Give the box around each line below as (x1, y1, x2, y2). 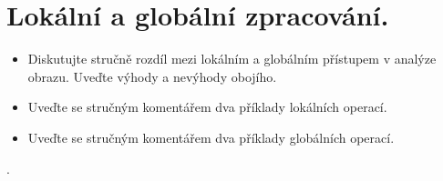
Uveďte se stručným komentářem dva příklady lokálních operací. (27, 97, 387, 116)
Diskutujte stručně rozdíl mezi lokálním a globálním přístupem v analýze (27, 49, 437, 68)
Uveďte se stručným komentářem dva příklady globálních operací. (27, 127, 395, 146)
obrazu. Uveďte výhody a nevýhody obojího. (27, 66, 277, 85)
